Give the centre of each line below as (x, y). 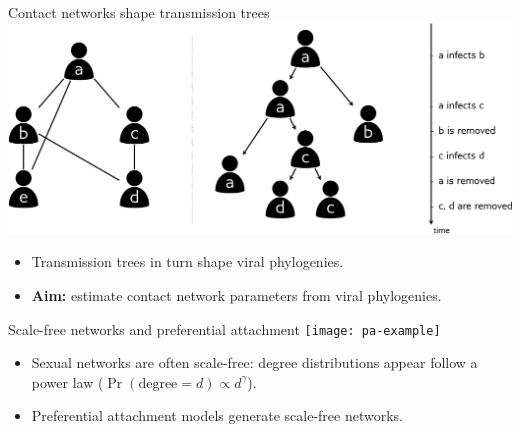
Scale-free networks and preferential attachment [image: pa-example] (224, 328)
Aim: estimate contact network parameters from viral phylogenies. (236, 294)
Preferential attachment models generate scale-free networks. (217, 415)
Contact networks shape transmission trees (139, 12)
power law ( (67, 381)
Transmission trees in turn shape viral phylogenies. (187, 261)
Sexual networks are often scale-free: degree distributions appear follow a (254, 362)
